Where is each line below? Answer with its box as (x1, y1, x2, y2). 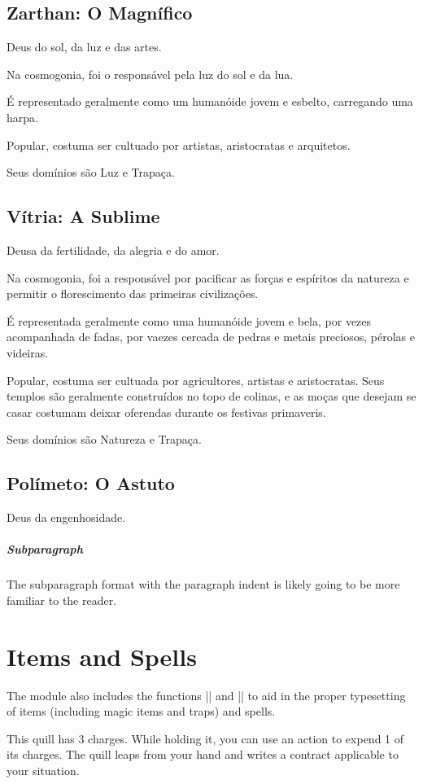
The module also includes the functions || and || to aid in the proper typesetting (7, 686, 406, 703)
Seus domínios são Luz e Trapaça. (7, 164, 175, 181)
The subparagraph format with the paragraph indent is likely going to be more (7, 576, 400, 593)
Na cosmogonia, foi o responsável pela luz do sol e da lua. (7, 65, 294, 82)
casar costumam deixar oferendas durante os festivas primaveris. (7, 403, 326, 420)
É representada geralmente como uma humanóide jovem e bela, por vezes (7, 312, 372, 329)
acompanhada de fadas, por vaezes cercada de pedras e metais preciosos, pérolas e (7, 328, 415, 345)
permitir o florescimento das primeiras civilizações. (7, 285, 259, 302)
